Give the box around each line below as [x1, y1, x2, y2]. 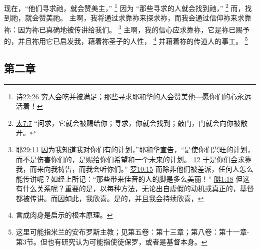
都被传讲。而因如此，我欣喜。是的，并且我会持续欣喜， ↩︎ [15, 193, 204, 203]
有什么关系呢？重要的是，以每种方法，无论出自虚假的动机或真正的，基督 [15, 183, 254, 194]
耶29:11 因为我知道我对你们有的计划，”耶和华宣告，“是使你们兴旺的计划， [15, 144, 254, 154]
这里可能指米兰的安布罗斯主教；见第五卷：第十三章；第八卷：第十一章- [15, 227, 249, 237]
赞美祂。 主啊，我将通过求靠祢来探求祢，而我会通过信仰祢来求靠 [38, 12, 251, 23]
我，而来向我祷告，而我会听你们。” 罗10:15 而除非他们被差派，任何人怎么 [15, 164, 253, 174]
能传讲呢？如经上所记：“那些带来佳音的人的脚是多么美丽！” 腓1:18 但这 [15, 173, 250, 184]
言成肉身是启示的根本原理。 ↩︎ [15, 210, 113, 220]
